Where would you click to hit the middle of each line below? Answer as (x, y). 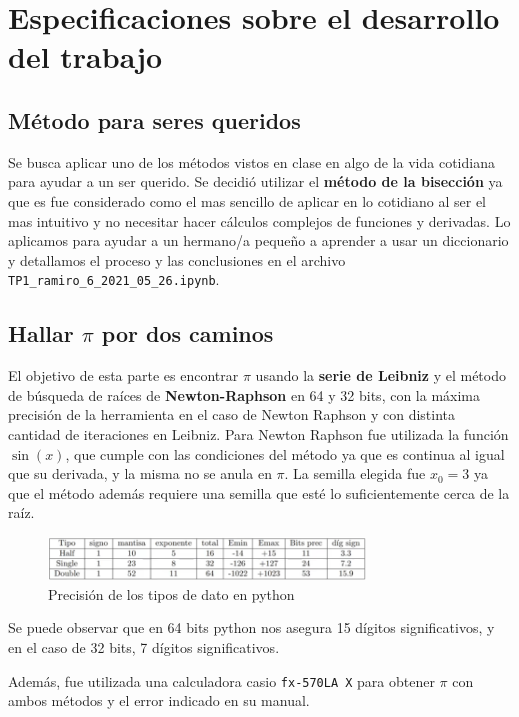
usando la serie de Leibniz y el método (380, 375)
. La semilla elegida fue (355, 473)
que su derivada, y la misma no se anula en (140, 473)
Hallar (41, 333)
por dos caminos (187, 333)
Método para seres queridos (154, 119)
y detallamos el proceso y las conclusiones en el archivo (177, 259)
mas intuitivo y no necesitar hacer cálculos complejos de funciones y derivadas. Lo (259, 220)
